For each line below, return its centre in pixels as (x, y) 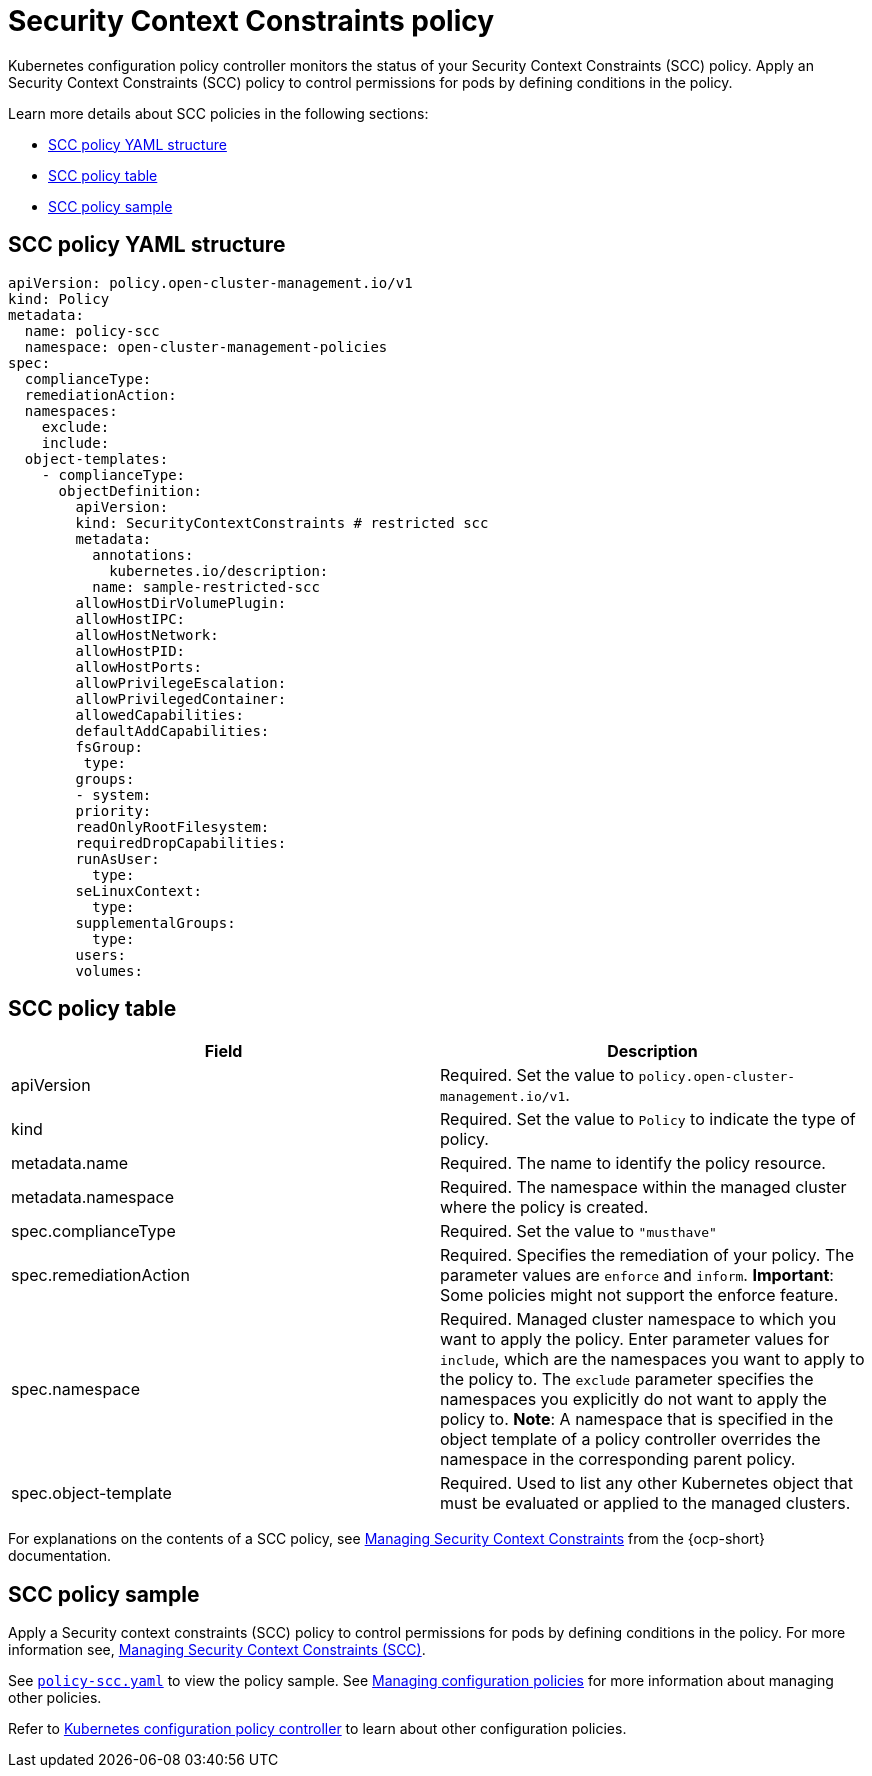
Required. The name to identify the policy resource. (633, 1163)
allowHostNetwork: (147, 634)
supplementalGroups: (155, 922)
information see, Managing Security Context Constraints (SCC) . (217, 1650)
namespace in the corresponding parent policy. (618, 1459)
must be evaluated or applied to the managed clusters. (645, 1503)
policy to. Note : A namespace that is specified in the (637, 1419)
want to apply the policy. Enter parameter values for (635, 1339)
